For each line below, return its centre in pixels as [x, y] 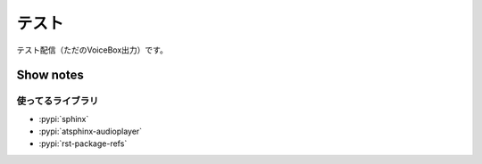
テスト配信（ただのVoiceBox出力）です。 [92, 50]
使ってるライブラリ [58, 101]
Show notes [50, 75]
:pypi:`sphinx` [64, 119]
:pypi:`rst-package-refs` [83, 143]
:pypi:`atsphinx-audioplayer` [91, 131]
